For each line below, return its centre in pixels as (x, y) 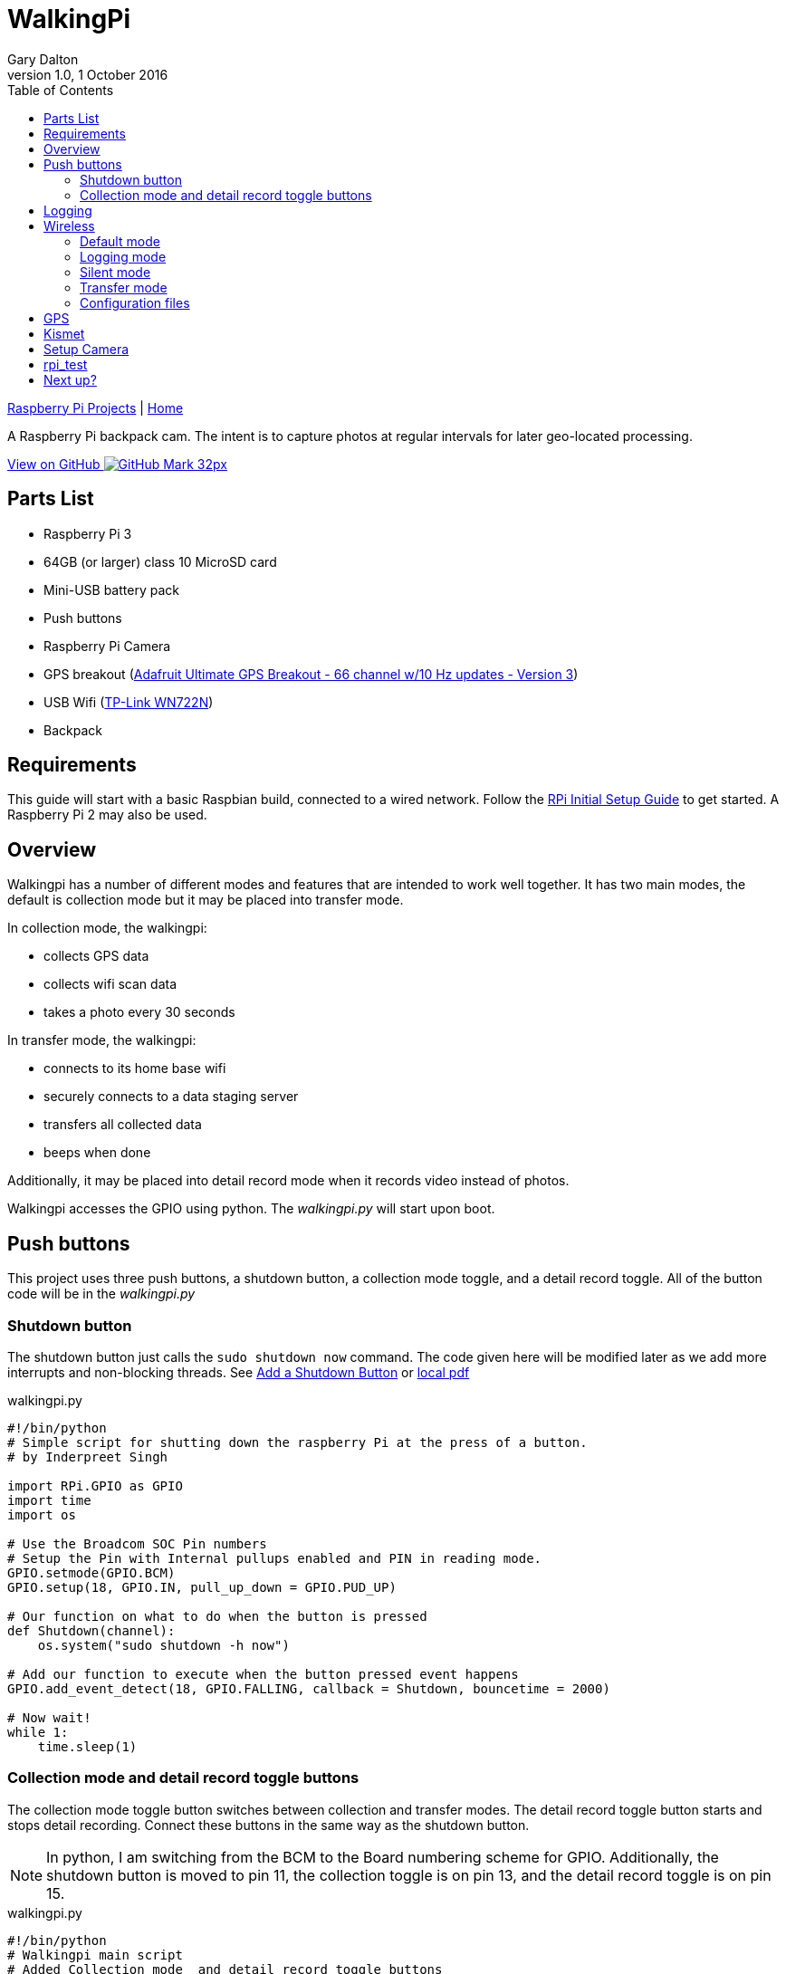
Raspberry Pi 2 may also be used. (107, 815)
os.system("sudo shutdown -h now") (163, 1645)
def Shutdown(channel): (91, 1630)
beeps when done (97, 1153)
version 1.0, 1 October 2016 (88, 74)
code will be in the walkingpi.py (101, 1294)
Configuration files (135, 302)
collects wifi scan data (110, 984)
